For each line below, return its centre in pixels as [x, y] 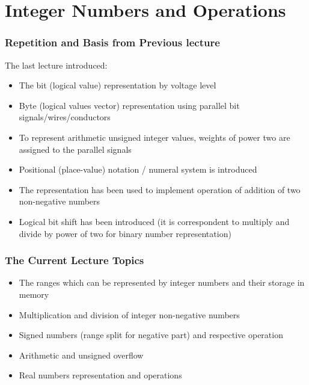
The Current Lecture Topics [75, 260]
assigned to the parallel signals [75, 149]
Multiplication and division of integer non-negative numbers [129, 314]
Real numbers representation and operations [100, 375]
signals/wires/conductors [65, 117]
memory [34, 294]
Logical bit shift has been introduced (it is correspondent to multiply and [154, 221]
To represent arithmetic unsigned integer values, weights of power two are [154, 137]
